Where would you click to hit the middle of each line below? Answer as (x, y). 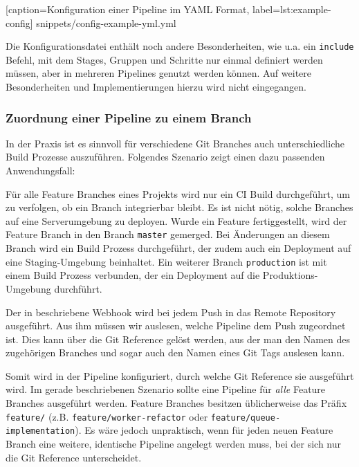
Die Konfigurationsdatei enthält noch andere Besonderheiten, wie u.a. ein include (180, 46)
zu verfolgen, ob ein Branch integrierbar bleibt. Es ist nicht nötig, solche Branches (179, 207)
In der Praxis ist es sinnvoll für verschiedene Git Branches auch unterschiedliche (175, 143)
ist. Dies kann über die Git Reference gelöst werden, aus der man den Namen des (178, 339)
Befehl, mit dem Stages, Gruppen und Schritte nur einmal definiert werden (164, 59)
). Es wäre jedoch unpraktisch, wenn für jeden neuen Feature (204, 430)
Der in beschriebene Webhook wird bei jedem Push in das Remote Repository (171, 312)
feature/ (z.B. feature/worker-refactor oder (107, 416)
